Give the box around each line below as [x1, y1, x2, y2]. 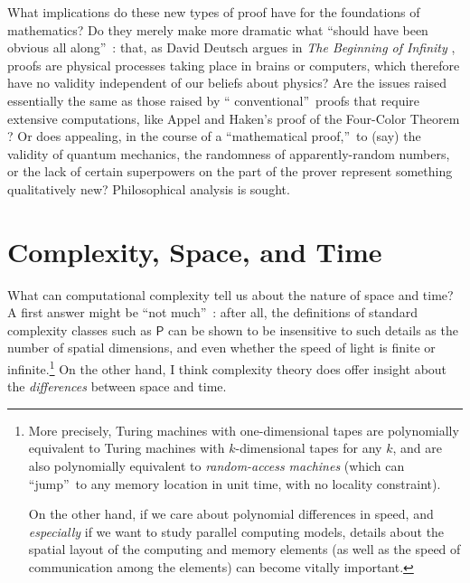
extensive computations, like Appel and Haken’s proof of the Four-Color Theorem [7, 108, 460, 127]
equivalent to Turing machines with [28, 438, 225, 457]
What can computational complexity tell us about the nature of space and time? [7, 285, 454, 304]
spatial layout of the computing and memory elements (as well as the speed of [28, 540, 461, 559]
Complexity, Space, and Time [7, 232, 382, 269]
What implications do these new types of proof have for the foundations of [7, 3, 420, 21]
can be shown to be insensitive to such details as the [168, 320, 458, 339]
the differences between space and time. [7, 377, 227, 396]
